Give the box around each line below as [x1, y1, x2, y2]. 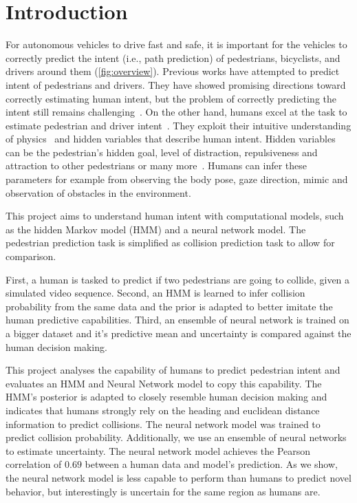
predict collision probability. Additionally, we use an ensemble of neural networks [6, 430, 347, 445]
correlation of [6, 457, 62, 471]
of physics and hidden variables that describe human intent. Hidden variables [6, 131, 336, 146]
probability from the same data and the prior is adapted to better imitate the [6, 299, 333, 313]
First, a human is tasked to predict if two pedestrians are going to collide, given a [6, 272, 350, 286]
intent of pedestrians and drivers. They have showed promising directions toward [6, 77, 346, 92]
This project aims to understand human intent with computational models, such [6, 208, 344, 223]
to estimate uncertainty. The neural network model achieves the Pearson [6, 443, 311, 458]
